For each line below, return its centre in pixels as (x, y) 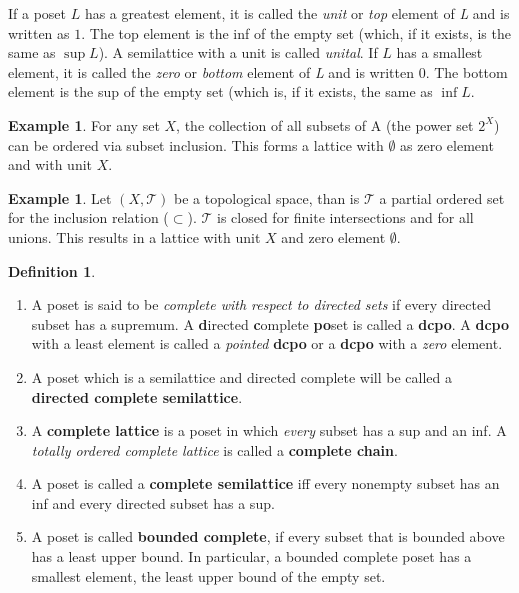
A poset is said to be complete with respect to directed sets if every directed (261, 304)
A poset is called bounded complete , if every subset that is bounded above (268, 536)
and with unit (50, 164)
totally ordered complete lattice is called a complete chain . (214, 449)
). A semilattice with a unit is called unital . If (238, 52)
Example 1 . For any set (84, 124)
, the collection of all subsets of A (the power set (325, 124)
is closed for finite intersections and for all (345, 217)
